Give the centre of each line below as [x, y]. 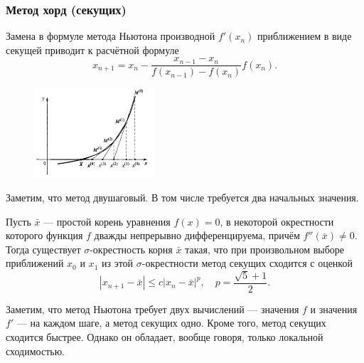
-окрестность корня [131, 249]
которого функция [44, 235]
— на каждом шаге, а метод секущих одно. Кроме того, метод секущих [171, 323]
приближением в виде [305, 36]
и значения [334, 309]
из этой [117, 263]
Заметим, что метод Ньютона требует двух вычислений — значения [152, 309]
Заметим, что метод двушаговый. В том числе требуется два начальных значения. [182, 198]
